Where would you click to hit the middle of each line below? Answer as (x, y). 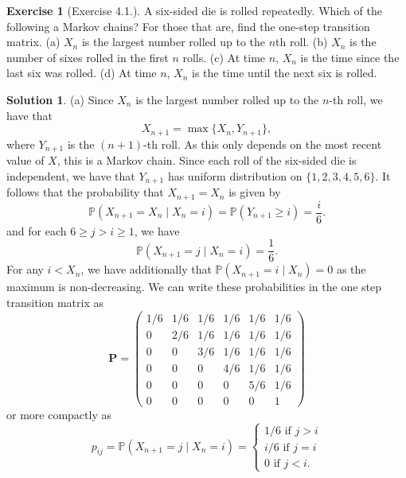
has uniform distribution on (235, 175)
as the (351, 269)
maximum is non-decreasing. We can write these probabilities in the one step (194, 287)
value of (25, 160)
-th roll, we (356, 99)
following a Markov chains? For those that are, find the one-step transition (188, 26)
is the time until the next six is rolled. (285, 73)
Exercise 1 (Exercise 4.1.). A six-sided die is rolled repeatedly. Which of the (194, 10)
